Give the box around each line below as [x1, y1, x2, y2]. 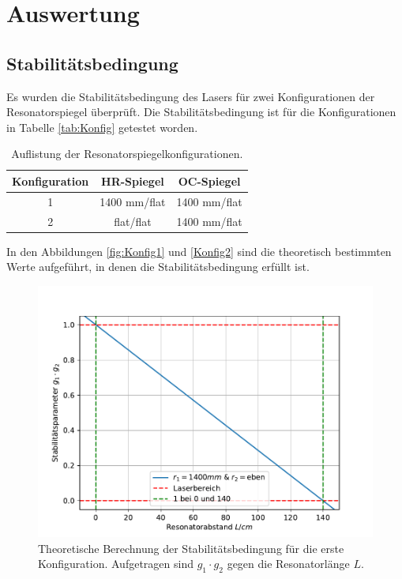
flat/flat [114, 212, 152, 229]
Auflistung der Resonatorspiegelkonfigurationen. [11, 145, 243, 162]
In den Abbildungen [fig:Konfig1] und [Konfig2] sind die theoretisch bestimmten [6, 243, 392, 259]
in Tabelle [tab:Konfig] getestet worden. [6, 118, 198, 135]
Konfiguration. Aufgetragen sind [38, 555, 193, 572]
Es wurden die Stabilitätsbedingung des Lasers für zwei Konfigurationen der [6, 88, 375, 104]
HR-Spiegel [101, 172, 164, 189]
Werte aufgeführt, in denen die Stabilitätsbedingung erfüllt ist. [6, 258, 310, 275]
